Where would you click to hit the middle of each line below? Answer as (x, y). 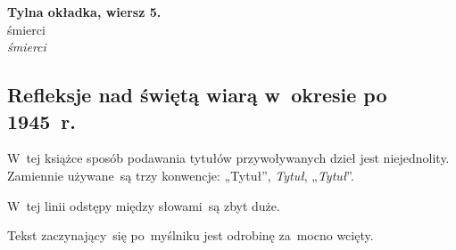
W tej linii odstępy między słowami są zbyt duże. (144, 205)
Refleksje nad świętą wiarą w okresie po (197, 95)
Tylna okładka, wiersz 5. (84, 12)
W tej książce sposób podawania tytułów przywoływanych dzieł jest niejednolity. (228, 158)
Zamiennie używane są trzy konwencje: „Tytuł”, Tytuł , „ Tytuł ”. (181, 175)
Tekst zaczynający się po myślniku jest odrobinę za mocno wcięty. (191, 235)
